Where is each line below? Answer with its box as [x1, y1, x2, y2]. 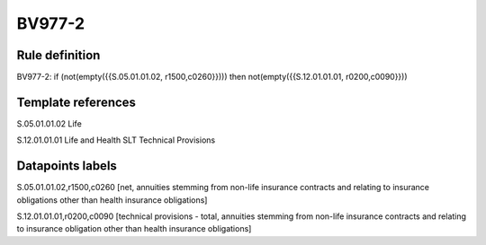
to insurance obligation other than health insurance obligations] [16, 223, 252, 234]
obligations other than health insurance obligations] [16, 194, 208, 206]
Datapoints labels [16, 158, 117, 174]
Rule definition [16, 48, 101, 63]
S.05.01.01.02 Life [16, 118, 83, 129]
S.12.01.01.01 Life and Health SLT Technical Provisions [16, 135, 216, 145]
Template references [16, 94, 137, 109]
